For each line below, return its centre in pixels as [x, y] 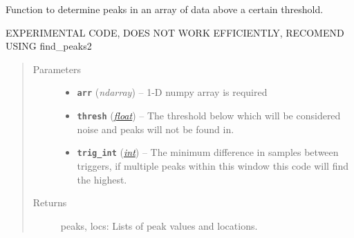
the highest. [102, 179]
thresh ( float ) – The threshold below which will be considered [209, 116]
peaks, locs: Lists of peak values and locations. [159, 225]
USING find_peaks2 [49, 46]
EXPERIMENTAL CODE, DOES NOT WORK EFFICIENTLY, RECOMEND [175, 32]
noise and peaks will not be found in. [156, 129]
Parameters [57, 69]
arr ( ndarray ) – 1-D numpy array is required [172, 92]
